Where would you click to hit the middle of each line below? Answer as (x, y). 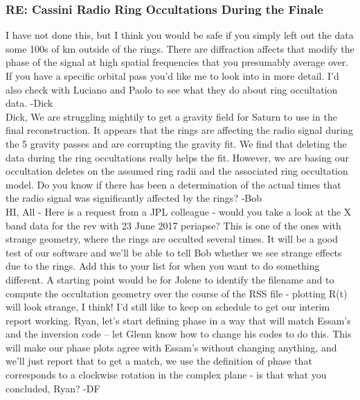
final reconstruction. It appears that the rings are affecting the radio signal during (179, 130)
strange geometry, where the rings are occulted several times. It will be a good (172, 239)
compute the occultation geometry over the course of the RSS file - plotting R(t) (177, 293)
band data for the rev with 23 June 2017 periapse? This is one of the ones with (173, 225)
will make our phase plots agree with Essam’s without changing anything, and (171, 347)
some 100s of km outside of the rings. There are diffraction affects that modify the (180, 48)
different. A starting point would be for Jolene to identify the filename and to (170, 279)
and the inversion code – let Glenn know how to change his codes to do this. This (179, 334)
